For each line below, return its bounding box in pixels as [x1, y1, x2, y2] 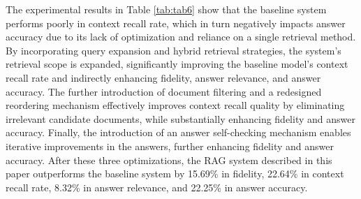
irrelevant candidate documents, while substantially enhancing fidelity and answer [6, 111, 355, 126]
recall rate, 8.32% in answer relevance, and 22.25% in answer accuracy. [6, 179, 308, 194]
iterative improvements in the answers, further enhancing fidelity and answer [6, 138, 334, 153]
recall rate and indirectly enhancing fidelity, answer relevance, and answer [6, 70, 321, 84]
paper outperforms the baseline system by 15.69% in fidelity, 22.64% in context [6, 166, 344, 181]
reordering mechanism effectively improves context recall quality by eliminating [6, 98, 345, 112]
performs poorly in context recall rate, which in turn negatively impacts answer [6, 15, 346, 30]
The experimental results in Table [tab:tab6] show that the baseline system [6, 2, 327, 16]
